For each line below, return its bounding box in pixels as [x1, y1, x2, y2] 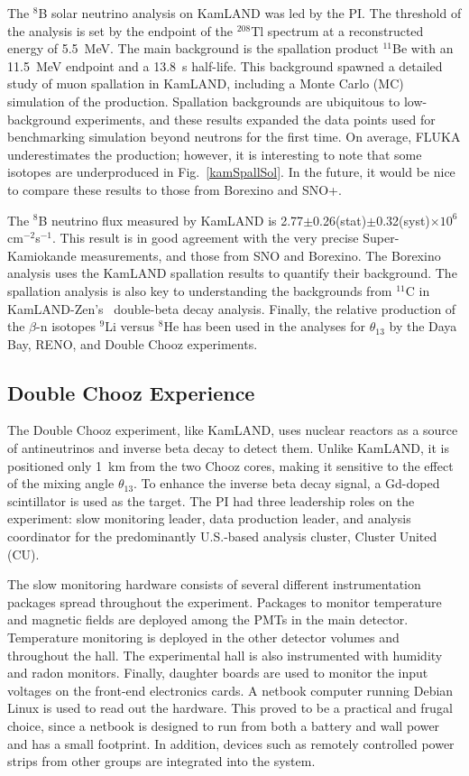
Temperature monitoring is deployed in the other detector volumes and [7, 628, 400, 647]
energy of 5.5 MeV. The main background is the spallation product [7, 39, 379, 58]
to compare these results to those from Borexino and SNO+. [7, 180, 342, 199]
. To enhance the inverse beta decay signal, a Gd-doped [133, 474, 440, 493]
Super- [363, 228, 400, 247]
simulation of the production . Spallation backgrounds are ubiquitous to [7, 91, 400, 110]
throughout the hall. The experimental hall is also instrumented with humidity [7, 645, 443, 664]
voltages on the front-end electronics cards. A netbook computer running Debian [7, 680, 454, 699]
